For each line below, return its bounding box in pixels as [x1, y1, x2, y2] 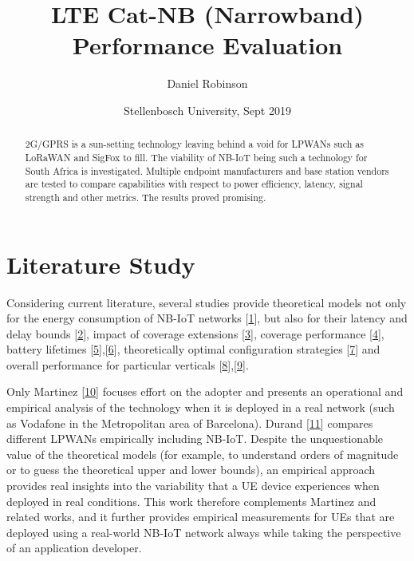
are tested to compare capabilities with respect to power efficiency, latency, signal [25, 177, 363, 191]
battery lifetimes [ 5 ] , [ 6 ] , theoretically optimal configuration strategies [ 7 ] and [6, 341, 380, 358]
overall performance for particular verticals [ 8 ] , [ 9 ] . [6, 356, 249, 373]
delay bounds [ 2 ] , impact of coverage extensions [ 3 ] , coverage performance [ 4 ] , [6, 325, 384, 342]
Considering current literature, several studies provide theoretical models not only [6, 294, 407, 310]
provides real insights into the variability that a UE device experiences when [6, 477, 380, 494]
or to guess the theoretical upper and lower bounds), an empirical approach [6, 461, 376, 478]
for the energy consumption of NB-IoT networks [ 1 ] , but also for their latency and [6, 310, 408, 326]
